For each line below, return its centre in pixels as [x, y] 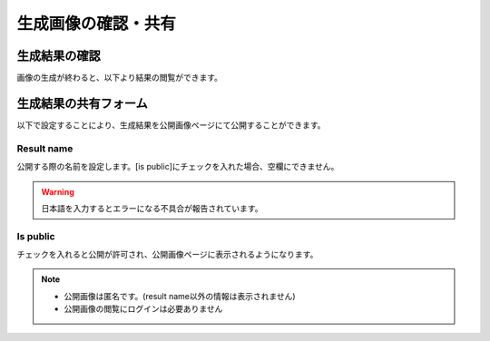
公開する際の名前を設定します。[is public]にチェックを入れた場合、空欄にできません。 [178, 167]
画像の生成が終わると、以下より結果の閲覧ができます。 [119, 78]
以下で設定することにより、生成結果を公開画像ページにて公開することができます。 [171, 125]
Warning [58, 191]
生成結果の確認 [59, 56]
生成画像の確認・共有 [97, 24]
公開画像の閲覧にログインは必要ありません [143, 309]
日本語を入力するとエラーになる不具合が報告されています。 [152, 208]
